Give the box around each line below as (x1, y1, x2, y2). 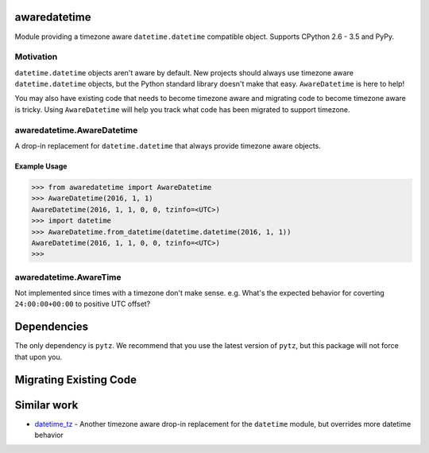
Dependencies (14, 320, 89, 334)
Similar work (14, 398, 79, 412)
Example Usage (14, 161, 68, 171)
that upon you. (14, 352, 63, 362)
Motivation (14, 52, 58, 63)
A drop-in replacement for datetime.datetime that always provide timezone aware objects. (14, 141, 321, 150)
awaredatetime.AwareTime (14, 271, 122, 282)
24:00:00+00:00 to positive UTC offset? (14, 299, 151, 309)
